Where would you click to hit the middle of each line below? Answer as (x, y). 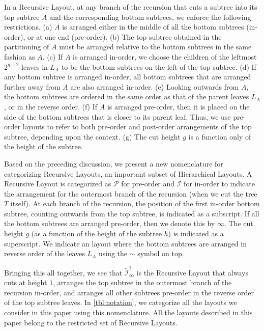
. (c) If (53, 56)
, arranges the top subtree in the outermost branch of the (142, 282)
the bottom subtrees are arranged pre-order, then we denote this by (110, 223)
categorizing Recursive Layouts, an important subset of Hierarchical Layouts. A (128, 173)
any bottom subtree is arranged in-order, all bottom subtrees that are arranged (128, 77)
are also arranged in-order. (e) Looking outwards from (155, 86)
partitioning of (27, 47)
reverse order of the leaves (45, 253)
